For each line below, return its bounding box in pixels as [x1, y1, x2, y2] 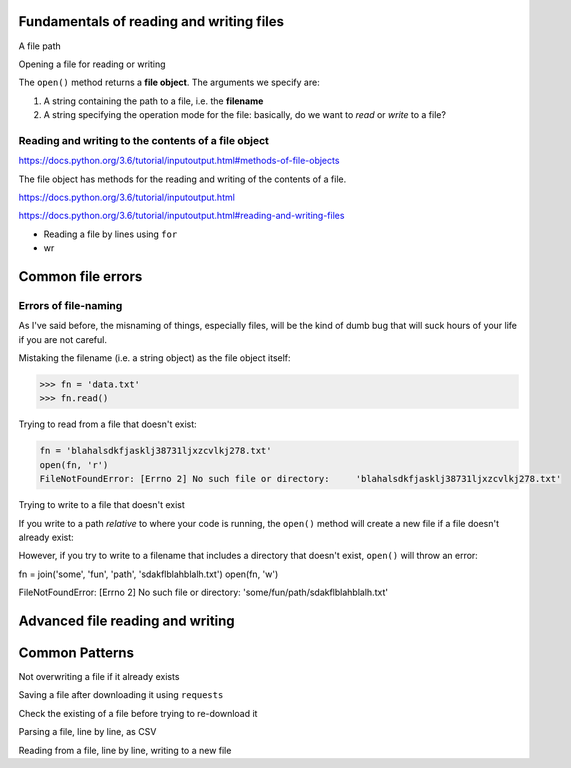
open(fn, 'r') [39, 459, 109, 470]
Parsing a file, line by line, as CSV [18, 726, 157, 738]
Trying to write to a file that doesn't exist [18, 499, 185, 511]
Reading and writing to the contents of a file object [18, 133, 269, 147]
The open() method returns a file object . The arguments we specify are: [18, 76, 320, 89]
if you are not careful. [18, 333, 107, 345]
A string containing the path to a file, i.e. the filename [43, 95, 264, 107]
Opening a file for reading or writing [18, 58, 166, 70]
